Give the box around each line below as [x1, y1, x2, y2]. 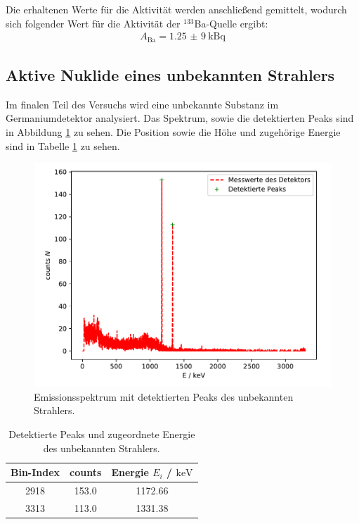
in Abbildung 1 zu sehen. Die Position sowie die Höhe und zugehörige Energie [6, 125, 341, 139]
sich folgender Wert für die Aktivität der [6, 15, 181, 30]
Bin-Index [11, 465, 60, 480]
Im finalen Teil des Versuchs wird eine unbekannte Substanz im [6, 96, 279, 111]
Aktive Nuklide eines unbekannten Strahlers [6, 64, 335, 86]
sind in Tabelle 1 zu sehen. [6, 138, 120, 153]
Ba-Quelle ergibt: [194, 15, 268, 30]
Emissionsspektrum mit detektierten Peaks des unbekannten [34, 389, 294, 404]
